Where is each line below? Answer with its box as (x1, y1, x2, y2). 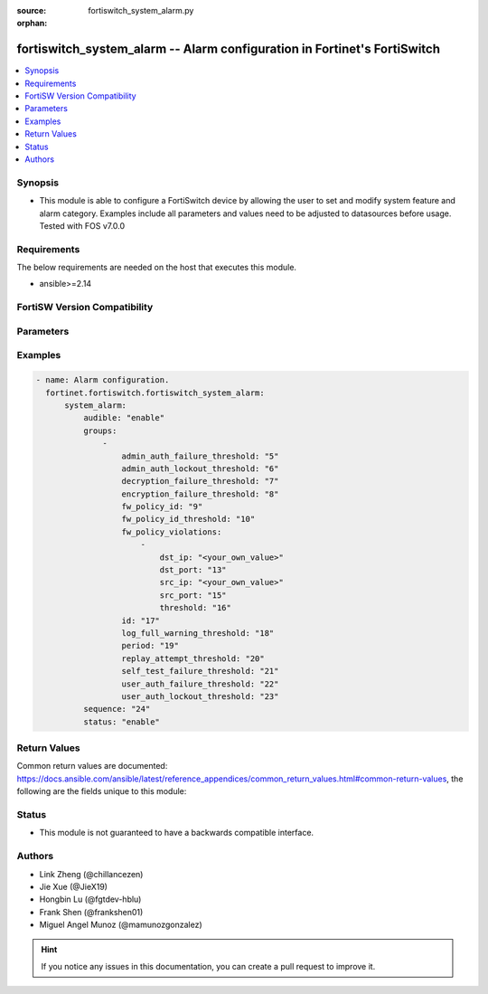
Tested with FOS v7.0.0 (39, 220, 126, 231)
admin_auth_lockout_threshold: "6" (121, 463, 279, 474)
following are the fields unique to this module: (16, 786, 187, 797)
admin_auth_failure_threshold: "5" (121, 450, 279, 461)
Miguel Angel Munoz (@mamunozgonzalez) (39, 919, 202, 931)
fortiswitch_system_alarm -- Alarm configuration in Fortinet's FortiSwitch (16, 42, 441, 57)
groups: (82, 425, 117, 436)
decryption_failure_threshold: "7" (121, 476, 279, 487)
